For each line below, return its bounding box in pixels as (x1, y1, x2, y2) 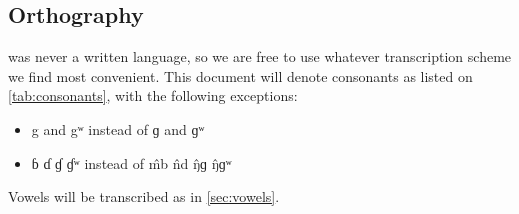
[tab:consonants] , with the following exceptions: (8, 85, 298, 106)
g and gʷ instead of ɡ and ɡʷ (31, 118, 205, 139)
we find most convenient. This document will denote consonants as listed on (8, 65, 473, 86)
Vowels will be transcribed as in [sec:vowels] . (8, 186, 280, 207)
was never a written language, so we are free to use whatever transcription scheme (8, 46, 512, 67)
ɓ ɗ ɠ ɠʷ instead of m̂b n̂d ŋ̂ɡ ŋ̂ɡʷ (31, 152, 232, 173)
